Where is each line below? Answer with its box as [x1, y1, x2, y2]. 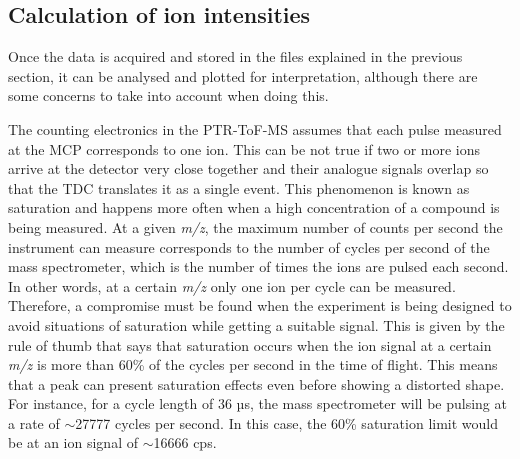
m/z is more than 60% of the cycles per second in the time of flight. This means [8, 354, 498, 375]
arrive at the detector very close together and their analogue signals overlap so [8, 158, 489, 179]
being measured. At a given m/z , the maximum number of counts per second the [8, 216, 503, 237]
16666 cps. [153, 432, 217, 453]
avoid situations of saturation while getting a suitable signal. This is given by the [8, 314, 505, 335]
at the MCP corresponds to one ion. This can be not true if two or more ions [8, 138, 481, 159]
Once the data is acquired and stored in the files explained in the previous [8, 46, 463, 67]
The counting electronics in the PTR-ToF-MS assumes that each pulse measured [8, 118, 502, 139]
